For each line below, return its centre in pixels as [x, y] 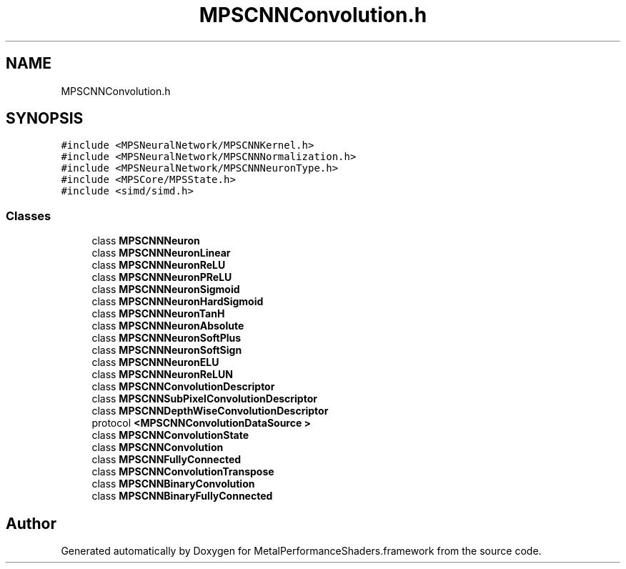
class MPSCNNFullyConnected [167, 460]
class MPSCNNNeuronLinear [161, 253]
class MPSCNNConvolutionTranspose [183, 472]
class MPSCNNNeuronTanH [158, 314]
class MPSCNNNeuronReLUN [162, 375]
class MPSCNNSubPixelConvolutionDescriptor [204, 399]
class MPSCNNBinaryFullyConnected [182, 496]
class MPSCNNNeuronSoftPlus [167, 338]
